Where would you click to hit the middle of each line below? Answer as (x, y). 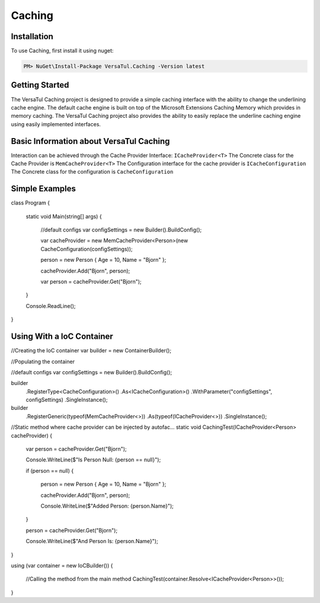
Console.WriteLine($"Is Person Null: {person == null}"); (93, 460)
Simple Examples (44, 189)
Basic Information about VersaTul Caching (90, 141)
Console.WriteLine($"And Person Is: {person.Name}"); (92, 541)
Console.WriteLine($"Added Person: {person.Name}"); (107, 506)
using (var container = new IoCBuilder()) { (62, 565)
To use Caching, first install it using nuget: (62, 51)
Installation (32, 36)
